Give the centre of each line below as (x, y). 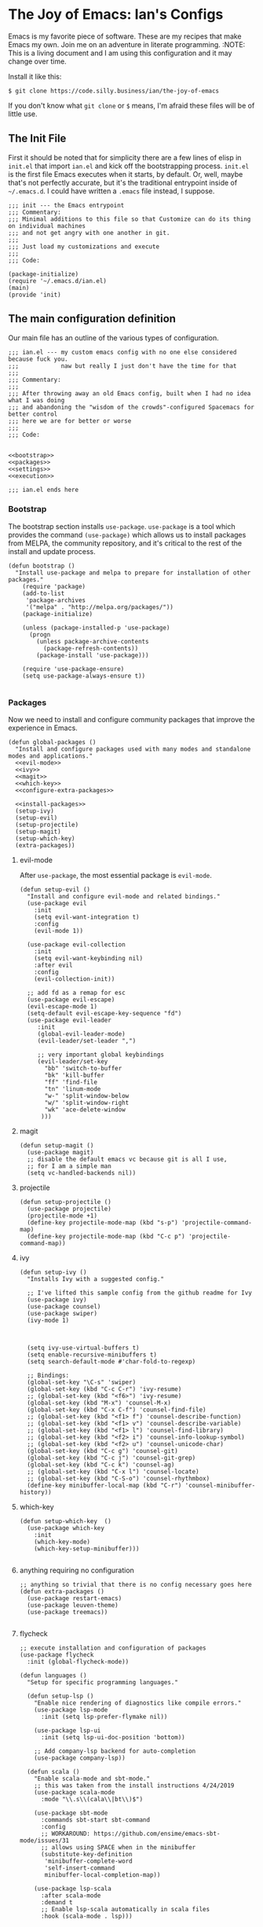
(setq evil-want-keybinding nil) (89, 959)
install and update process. (52, 551)
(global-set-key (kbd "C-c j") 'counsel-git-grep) (111, 1458)
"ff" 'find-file (71, 1082)
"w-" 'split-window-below (87, 1096)
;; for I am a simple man (69, 1166)
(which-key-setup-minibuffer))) (87, 1549)
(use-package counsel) (64, 1307)
